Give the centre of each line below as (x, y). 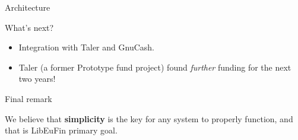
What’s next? (29, 27)
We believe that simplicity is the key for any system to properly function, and (149, 118)
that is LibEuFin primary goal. (61, 130)
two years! (37, 79)
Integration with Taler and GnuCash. (86, 47)
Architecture (28, 7)
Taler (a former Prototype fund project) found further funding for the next (155, 67)
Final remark (28, 98)
